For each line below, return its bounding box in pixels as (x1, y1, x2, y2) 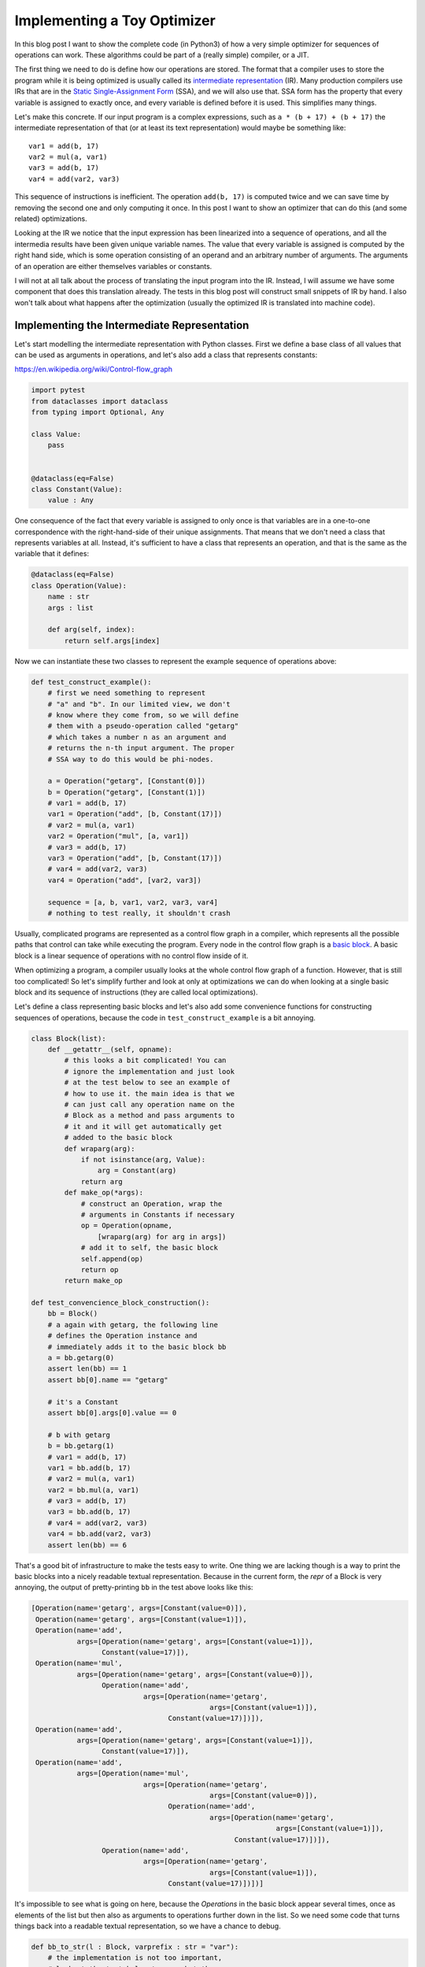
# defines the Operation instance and (47, 1331, 198, 1341)
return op (80, 1265, 119, 1274)
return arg (80, 1177, 124, 1186)
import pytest (31, 386, 86, 395)
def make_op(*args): (64, 1188, 144, 1198)
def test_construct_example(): (31, 677, 153, 686)
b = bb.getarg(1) (47, 1441, 115, 1451)
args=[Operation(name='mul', (76, 1769, 189, 1778)
